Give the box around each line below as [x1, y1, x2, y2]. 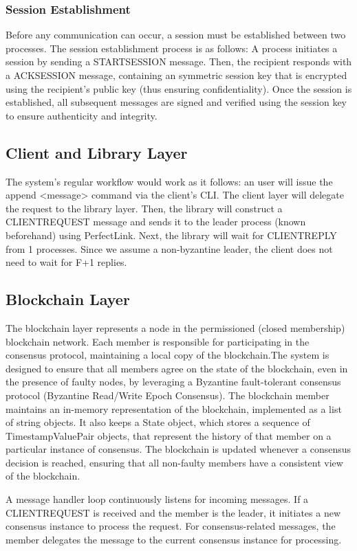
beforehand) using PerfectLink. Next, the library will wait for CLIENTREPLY [6, 227, 337, 242]
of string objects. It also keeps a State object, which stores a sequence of [6, 415, 310, 429]
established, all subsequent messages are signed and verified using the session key [6, 95, 347, 109]
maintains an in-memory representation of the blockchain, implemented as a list [6, 401, 342, 416]
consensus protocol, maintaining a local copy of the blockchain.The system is [6, 348, 329, 362]
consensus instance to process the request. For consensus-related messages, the [6, 519, 336, 533]
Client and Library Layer [6, 142, 188, 163]
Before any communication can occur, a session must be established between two [6, 27, 346, 42]
